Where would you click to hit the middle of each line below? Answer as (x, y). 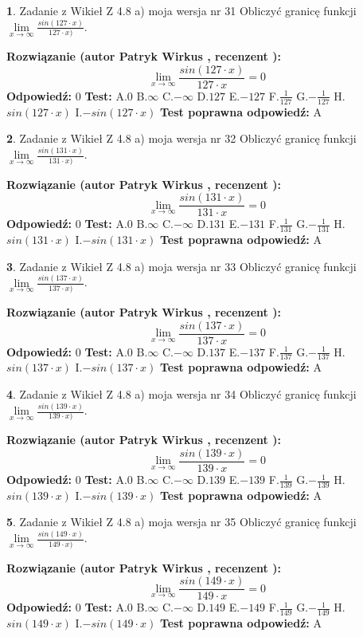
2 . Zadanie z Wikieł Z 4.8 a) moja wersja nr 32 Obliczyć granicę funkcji (181, 138)
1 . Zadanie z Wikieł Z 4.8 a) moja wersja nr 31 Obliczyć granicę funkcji (181, 10)
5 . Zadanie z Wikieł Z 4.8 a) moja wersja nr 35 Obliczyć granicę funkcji (181, 522)
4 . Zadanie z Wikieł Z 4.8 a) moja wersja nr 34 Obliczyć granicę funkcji (181, 394)
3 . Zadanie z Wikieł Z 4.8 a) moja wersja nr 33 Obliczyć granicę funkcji (181, 266)
